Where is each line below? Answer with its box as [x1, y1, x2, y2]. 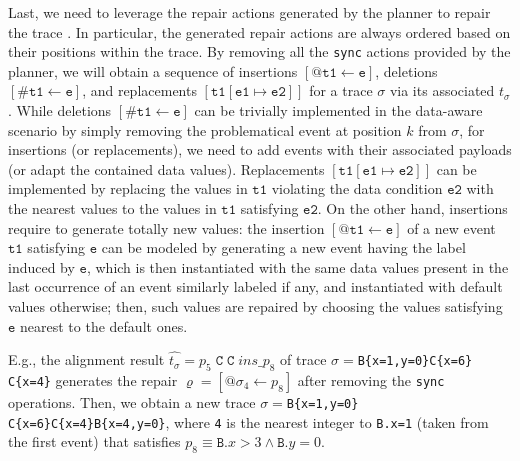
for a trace [309, 80, 373, 101]
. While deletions [8, 100, 112, 121]
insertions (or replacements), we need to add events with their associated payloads [8, 139, 512, 160]
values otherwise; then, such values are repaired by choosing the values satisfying [8, 295, 503, 316]
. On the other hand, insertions [317, 198, 508, 218]
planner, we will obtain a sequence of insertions [8, 60, 298, 81]
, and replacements [82, 80, 197, 101]
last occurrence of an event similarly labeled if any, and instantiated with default [8, 276, 503, 297]
